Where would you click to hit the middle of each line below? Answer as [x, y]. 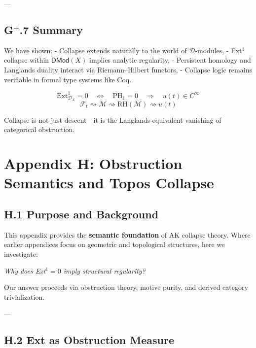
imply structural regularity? [104, 270]
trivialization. [24, 296]
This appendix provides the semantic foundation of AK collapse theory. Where [127, 234]
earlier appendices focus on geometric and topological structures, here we [114, 244]
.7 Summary [51, 29]
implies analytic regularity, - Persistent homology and [170, 60]
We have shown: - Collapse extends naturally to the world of [95, 50]
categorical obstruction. [39, 129]
